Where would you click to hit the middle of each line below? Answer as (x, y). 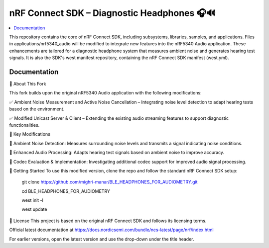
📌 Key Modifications (30, 134)
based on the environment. (37, 109)
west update (34, 209)
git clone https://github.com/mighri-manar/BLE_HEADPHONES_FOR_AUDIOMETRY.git (110, 182)
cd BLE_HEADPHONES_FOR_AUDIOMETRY (66, 191)
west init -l (32, 200)
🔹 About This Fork (28, 84)
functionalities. (24, 125)
